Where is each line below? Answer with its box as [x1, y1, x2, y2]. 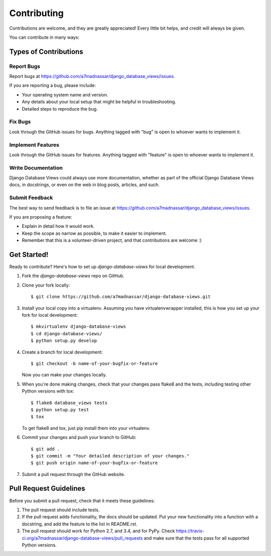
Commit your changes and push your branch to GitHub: [22, 434, 137, 440]
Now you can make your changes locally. [22, 372, 107, 378]
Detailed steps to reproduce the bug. [22, 106, 98, 112]
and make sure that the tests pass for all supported [144, 535, 249, 541]
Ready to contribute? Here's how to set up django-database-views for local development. [9, 264, 196, 270]
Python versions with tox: [22, 388, 75, 394]
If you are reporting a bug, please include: [9, 82, 96, 88]
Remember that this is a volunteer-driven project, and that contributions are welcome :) [22, 237, 202, 243]
